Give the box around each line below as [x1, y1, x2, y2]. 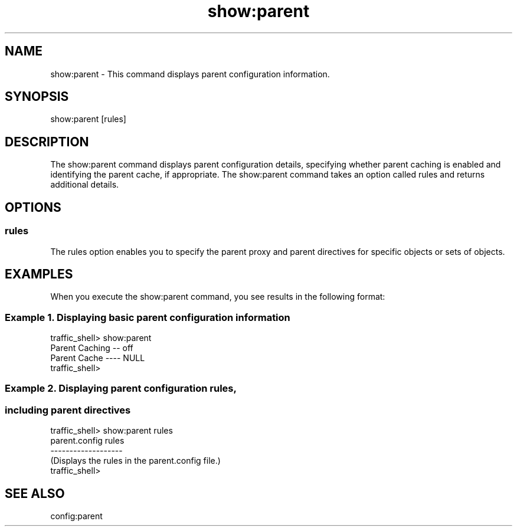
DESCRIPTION [5, 134, 89, 149]
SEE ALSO [5, 486, 65, 501]
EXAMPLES [5, 266, 73, 281]
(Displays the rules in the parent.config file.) [50, 455, 221, 466]
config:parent [50, 511, 103, 522]
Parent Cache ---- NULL [50, 353, 145, 363]
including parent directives [5, 404, 131, 416]
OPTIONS [5, 199, 61, 215]
